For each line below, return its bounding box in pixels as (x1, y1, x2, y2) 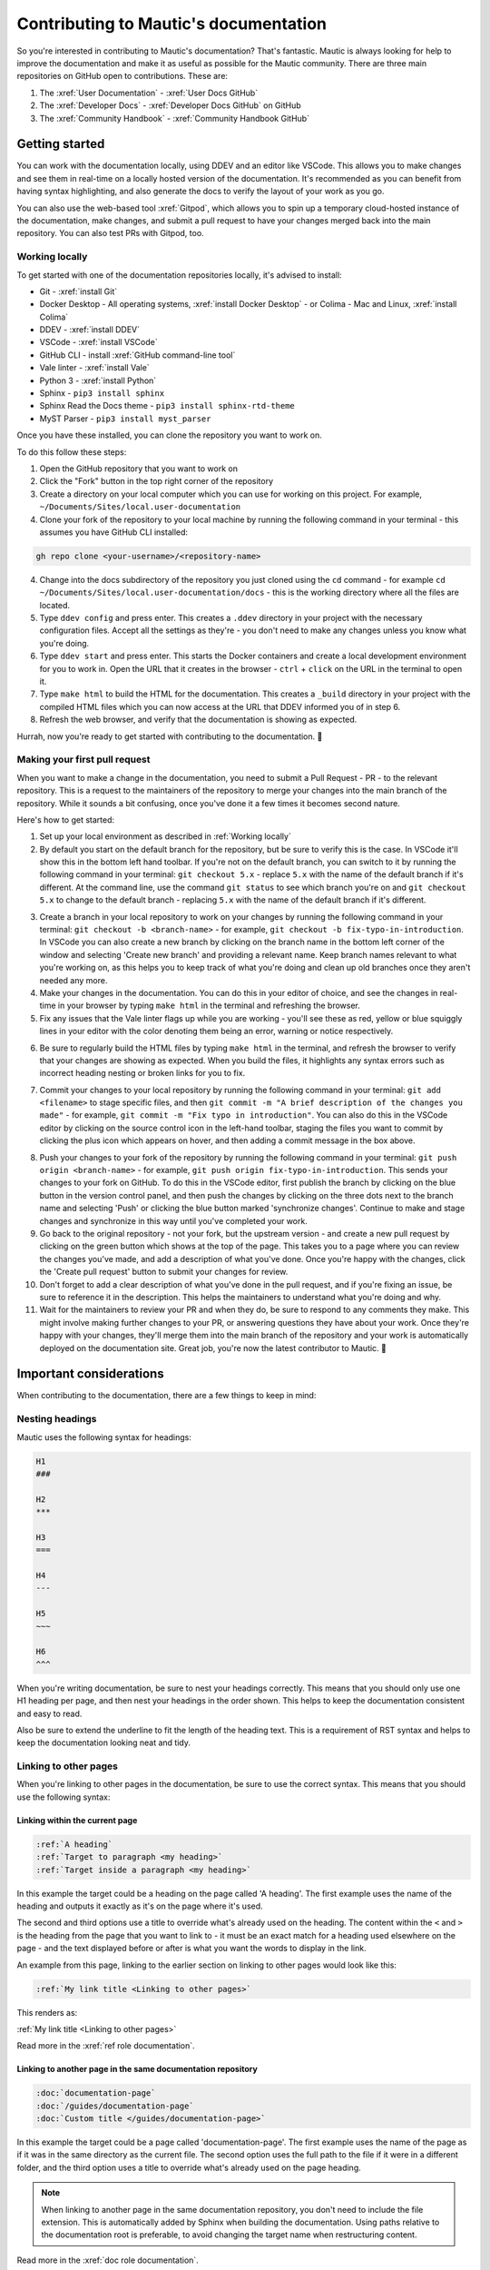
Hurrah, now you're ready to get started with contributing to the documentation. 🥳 (16, 731, 323, 742)
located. (39, 599, 70, 610)
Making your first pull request (16, 754, 151, 766)
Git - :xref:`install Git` (39, 286, 118, 297)
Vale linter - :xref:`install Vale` (39, 362, 150, 373)
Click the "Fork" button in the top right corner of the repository (39, 476, 274, 487)
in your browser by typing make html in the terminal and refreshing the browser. (57, 1000, 360, 1012)
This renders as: (16, 2007, 78, 2018)
